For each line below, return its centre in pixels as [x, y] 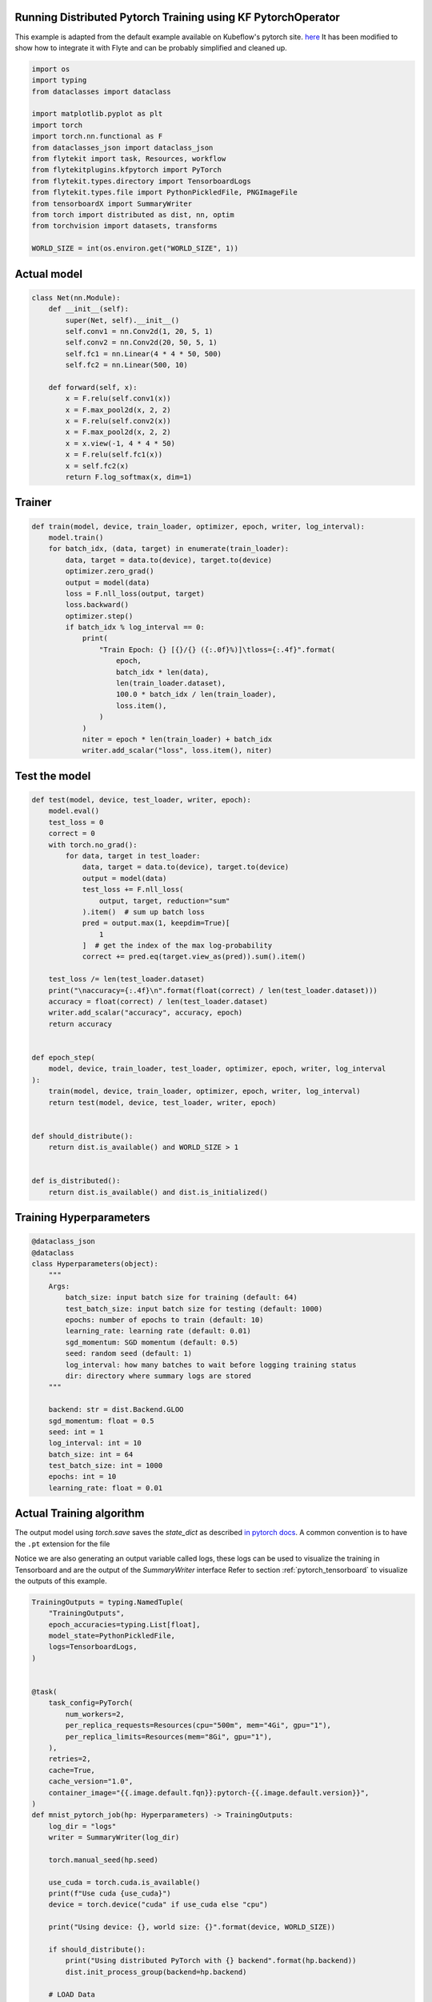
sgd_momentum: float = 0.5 [102, 1421]
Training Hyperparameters [83, 1218]
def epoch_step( [64, 1057]
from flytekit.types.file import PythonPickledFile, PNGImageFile [164, 193]
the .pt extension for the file [62, 1544]
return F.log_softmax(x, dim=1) [128, 477]
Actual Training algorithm [80, 1514]
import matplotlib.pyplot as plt [97, 114]
